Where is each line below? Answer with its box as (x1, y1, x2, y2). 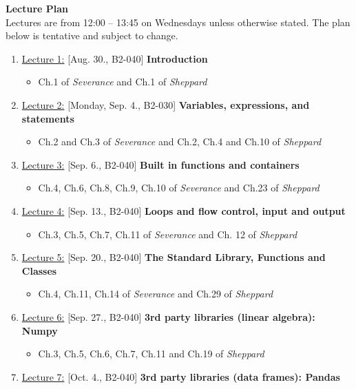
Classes (21, 263, 57, 277)
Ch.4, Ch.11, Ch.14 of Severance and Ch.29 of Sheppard (38, 286, 273, 301)
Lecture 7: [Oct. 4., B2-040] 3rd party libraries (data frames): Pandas (21, 369, 340, 383)
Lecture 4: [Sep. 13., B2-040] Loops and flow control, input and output (21, 203, 346, 218)
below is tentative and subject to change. (6, 28, 178, 43)
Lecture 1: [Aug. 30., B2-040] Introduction (21, 51, 208, 65)
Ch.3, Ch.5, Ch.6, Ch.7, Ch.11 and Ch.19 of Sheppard (38, 346, 264, 361)
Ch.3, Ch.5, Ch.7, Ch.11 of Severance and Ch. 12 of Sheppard (38, 227, 297, 241)
